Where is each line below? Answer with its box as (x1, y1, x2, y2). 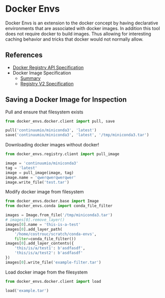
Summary (20, 75, 41, 81)
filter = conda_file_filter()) (14, 236, 76, 242)
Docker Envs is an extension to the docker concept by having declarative (5, 20, 159, 26)
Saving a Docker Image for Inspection (5, 95, 127, 104)
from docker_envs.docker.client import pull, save (5, 118, 115, 124)
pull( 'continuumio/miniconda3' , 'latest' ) (5, 128, 97, 133)
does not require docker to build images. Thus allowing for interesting (5, 31, 151, 37)
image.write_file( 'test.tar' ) (5, 180, 70, 185)
